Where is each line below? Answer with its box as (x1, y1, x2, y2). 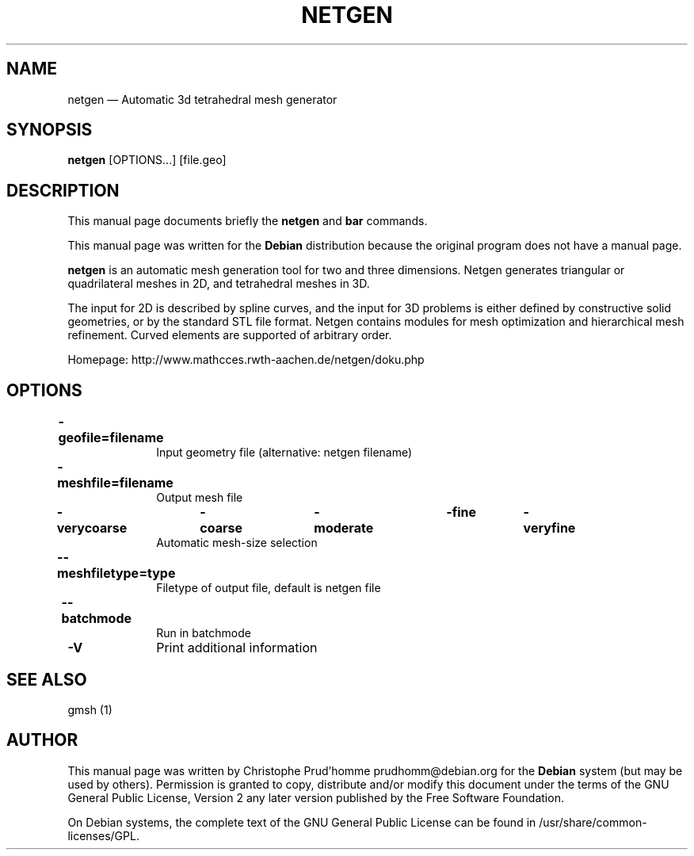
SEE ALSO (6, 669, 87, 690)
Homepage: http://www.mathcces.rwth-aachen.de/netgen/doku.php (67, 353, 425, 367)
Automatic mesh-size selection (156, 536, 318, 550)
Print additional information (156, 640, 318, 656)
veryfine (523, 520, 576, 537)
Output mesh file (156, 491, 243, 505)
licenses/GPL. (67, 828, 139, 843)
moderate (314, 520, 374, 537)
